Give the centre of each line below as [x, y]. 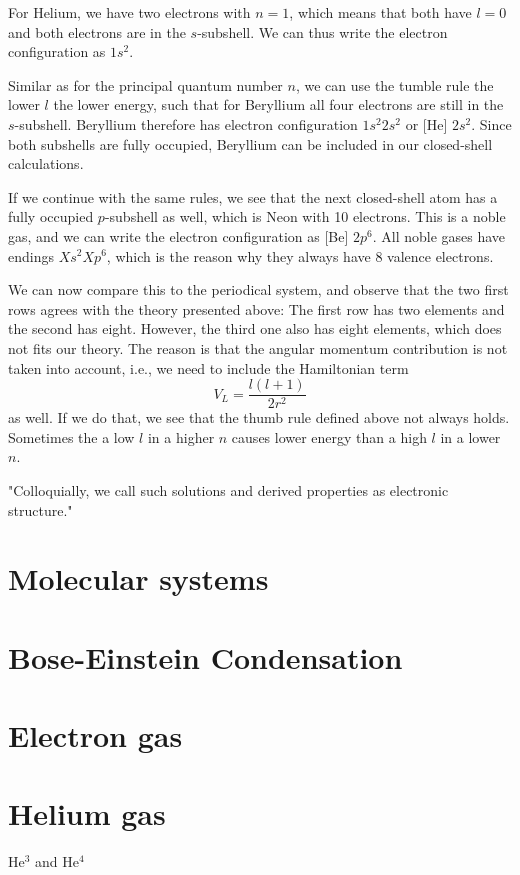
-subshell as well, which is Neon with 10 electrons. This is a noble [305, 216]
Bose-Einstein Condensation [205, 656]
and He [57, 861]
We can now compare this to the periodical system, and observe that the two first [258, 289]
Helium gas [87, 813]
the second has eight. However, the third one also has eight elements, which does [255, 328]
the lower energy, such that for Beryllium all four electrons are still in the [278, 104]
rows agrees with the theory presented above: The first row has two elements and [256, 308]
